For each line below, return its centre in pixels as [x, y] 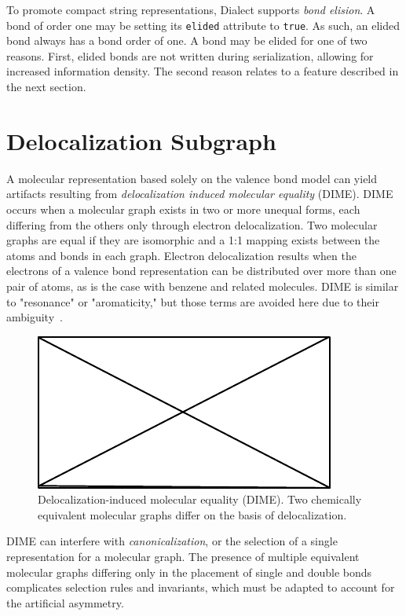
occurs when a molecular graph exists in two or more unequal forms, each [183, 209]
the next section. [46, 87]
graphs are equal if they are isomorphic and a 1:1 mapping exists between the [193, 240]
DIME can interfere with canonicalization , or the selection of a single [172, 541]
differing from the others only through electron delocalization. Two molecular [192, 224]
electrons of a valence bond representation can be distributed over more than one [201, 271]
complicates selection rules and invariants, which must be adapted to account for [201, 587]
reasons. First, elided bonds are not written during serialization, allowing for [190, 55]
